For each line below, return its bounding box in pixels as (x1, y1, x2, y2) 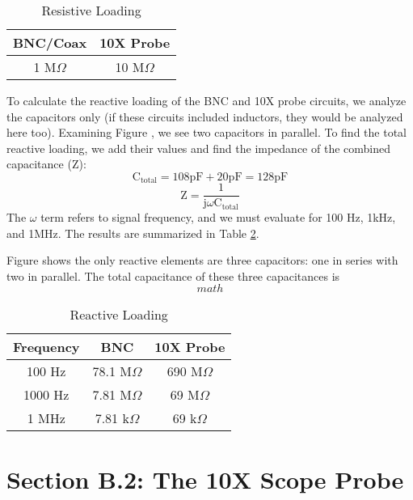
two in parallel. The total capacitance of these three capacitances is (6, 267, 340, 284)
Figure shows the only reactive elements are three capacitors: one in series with (6, 252, 398, 269)
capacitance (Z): (6, 155, 86, 172)
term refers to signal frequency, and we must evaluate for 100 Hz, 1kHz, (40, 208, 396, 225)
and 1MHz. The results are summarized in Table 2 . (6, 224, 259, 241)
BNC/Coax (13, 33, 87, 52)
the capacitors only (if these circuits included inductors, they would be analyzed (6, 108, 403, 125)
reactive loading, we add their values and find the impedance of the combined (6, 139, 390, 156)
